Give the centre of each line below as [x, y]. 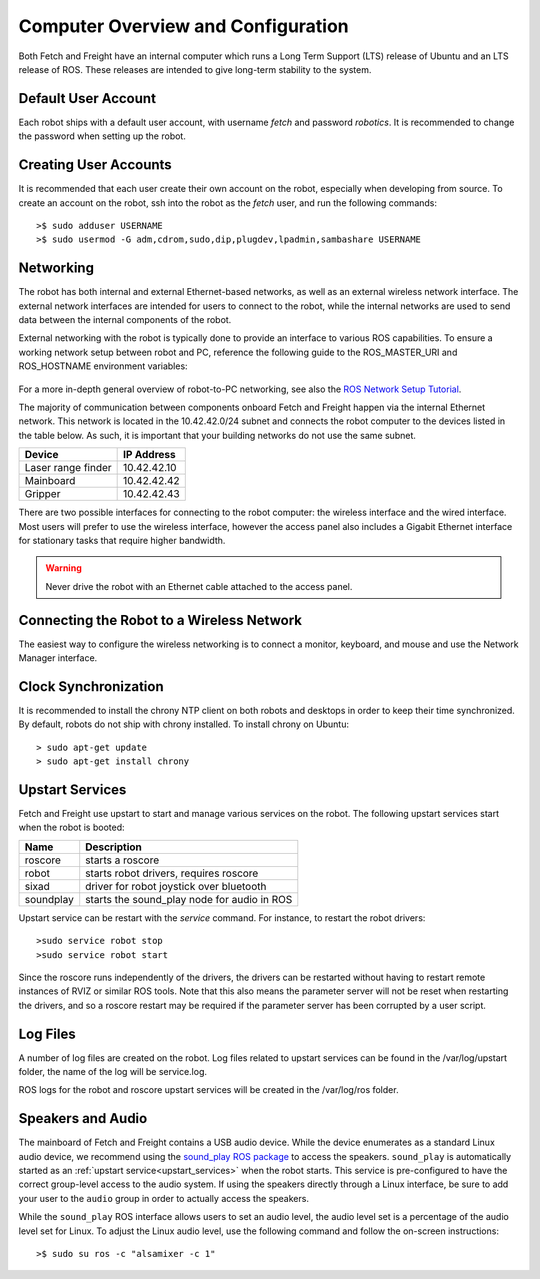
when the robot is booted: [71, 827]
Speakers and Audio [83, 1118]
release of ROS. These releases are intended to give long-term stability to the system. [195, 69]
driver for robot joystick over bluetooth [176, 886]
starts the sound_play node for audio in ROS [189, 899]
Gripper [42, 494]
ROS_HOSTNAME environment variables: [103, 366]
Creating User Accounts [95, 165]
